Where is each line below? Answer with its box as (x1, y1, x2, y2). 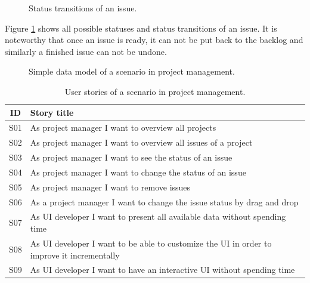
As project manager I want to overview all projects (30, 121, 216, 134)
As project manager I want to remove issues (30, 180, 191, 193)
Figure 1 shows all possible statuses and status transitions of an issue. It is (5, 21, 277, 34)
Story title (30, 106, 74, 118)
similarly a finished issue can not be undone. (5, 45, 167, 57)
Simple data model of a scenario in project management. (29, 65, 235, 78)
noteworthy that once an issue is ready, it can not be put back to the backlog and (5, 33, 303, 46)
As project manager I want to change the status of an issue (30, 165, 246, 178)
